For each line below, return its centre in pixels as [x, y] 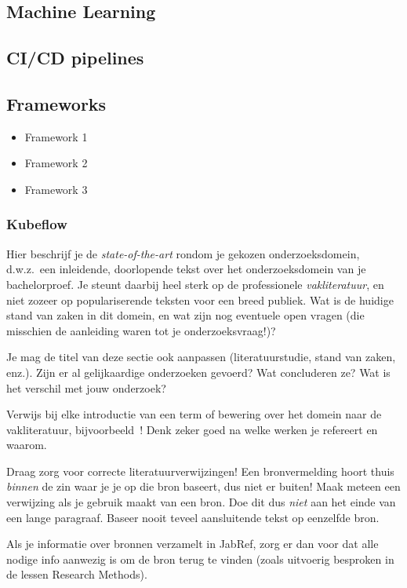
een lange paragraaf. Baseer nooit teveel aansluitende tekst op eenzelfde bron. [193, 517]
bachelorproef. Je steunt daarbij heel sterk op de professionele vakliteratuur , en [195, 284]
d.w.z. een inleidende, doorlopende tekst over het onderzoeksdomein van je [186, 269]
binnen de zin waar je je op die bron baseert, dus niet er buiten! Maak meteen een [203, 486]
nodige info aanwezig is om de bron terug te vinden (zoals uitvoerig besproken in [200, 559]
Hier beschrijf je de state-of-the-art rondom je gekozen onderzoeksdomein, [183, 253]
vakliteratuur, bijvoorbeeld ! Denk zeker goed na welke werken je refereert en [192, 429]
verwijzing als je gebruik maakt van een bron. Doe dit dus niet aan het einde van [201, 502]
